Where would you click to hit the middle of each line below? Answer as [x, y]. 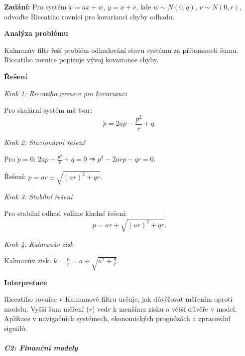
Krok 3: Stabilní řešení [38, 196]
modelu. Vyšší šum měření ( [47, 308]
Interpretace [26, 282]
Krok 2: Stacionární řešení [44, 142]
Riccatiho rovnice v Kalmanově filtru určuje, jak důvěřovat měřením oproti [118, 299]
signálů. [16, 328]
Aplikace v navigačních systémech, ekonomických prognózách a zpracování [117, 318]
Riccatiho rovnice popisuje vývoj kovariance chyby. [81, 60]
